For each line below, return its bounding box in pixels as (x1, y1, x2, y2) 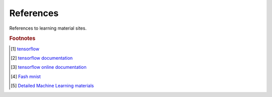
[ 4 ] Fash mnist (11, 73, 41, 79)
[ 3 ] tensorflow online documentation (11, 64, 87, 70)
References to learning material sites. (9, 25, 87, 31)
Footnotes (9, 35, 36, 42)
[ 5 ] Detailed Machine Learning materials (11, 83, 94, 89)
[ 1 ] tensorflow (11, 46, 40, 52)
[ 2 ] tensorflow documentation (11, 55, 73, 61)
